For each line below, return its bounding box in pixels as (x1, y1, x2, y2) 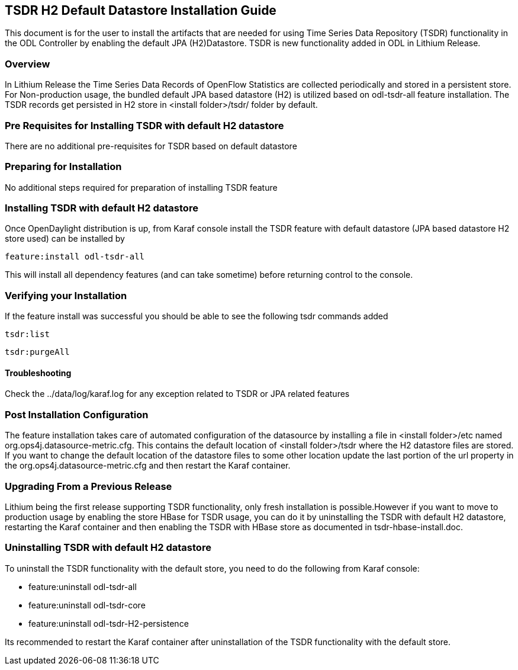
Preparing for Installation (5, 161, 122, 173)
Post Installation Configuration (5, 408, 149, 421)
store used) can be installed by (5, 233, 125, 244)
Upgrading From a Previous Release (5, 480, 172, 492)
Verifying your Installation (5, 289, 127, 302)
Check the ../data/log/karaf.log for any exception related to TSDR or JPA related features (5, 389, 350, 399)
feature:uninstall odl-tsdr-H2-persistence (28, 618, 189, 629)
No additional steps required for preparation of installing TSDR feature (5, 182, 278, 193)
